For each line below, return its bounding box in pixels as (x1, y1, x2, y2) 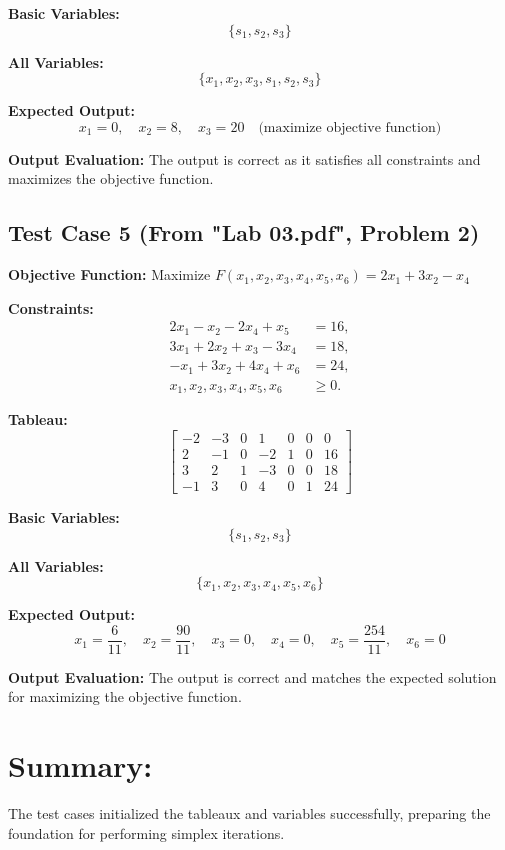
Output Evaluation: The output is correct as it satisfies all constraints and (8, 148, 481, 169)
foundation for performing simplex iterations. (8, 822, 285, 843)
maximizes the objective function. (8, 168, 214, 189)
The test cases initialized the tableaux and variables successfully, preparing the (8, 803, 491, 824)
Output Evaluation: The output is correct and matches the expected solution (8, 666, 497, 687)
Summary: (8, 745, 153, 786)
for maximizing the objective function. (8, 686, 242, 707)
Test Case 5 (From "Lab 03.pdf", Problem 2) (8, 217, 480, 248)
